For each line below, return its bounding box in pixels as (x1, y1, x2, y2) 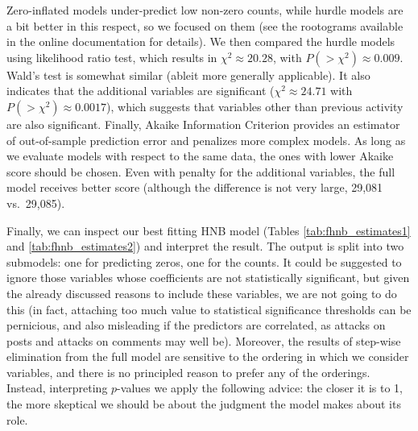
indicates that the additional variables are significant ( (6, 82, 275, 99)
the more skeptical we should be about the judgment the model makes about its (6, 396, 401, 412)
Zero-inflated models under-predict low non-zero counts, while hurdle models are (6, 2, 404, 18)
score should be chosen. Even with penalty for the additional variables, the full (6, 163, 395, 180)
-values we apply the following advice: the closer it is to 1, (117, 379, 404, 396)
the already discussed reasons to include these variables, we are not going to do (6, 284, 397, 301)
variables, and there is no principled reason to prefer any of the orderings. (6, 363, 370, 380)
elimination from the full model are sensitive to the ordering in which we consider (6, 348, 409, 365)
